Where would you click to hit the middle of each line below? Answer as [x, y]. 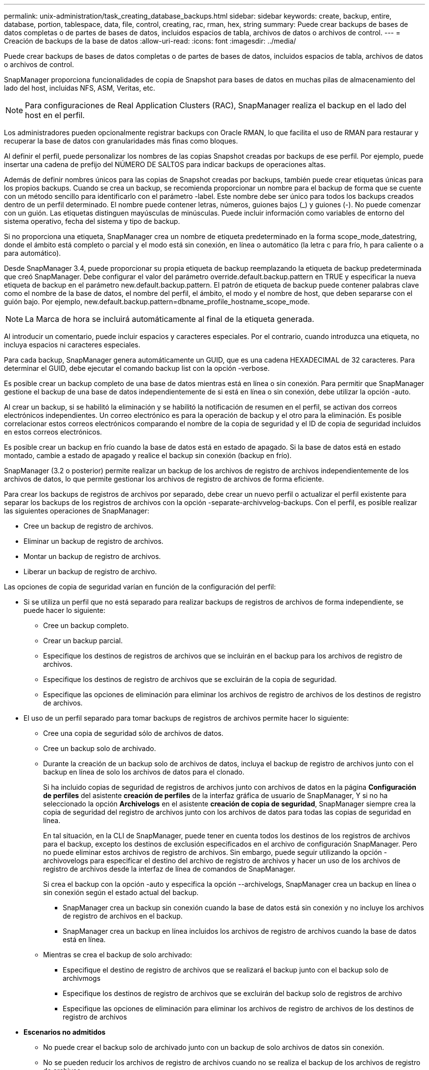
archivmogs [82, 978]
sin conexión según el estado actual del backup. [121, 892]
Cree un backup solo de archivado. [100, 748]
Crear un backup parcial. [83, 641]
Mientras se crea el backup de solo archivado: [118, 955]
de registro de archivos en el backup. [123, 916]
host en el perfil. [55, 115]
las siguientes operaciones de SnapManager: [77, 511]
